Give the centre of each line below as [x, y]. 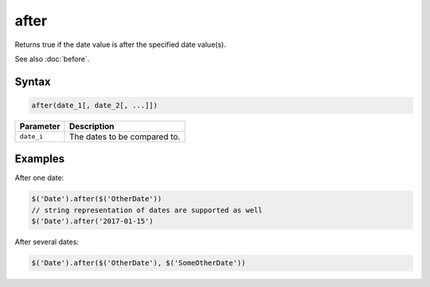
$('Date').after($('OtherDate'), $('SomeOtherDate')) [139, 263]
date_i [31, 136]
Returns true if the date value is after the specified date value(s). [120, 45]
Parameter [40, 126]
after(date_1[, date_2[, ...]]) [95, 105]
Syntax [33, 81]
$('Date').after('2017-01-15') [93, 221]
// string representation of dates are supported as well [147, 210]
